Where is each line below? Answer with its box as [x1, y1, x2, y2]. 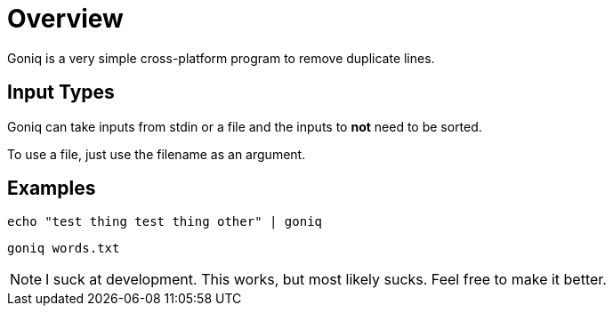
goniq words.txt [7, 241, 120, 256]
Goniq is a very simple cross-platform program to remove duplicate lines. [7, 50, 435, 66]
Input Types [7, 81, 115, 104]
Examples [7, 177, 96, 200]
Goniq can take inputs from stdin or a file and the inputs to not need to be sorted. [7, 118, 482, 134]
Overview [7, 4, 124, 34]
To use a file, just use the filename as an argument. [7, 146, 306, 162]
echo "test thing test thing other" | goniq [7, 214, 323, 229]
